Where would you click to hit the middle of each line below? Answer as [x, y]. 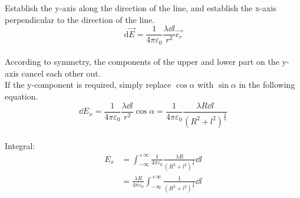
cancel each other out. [61, 73]
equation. [22, 96]
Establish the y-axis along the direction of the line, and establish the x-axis [141, 8]
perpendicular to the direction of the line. [80, 19]
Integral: [20, 145]
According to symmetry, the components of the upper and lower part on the [142, 62]
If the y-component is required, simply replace [88, 85]
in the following [267, 85]
